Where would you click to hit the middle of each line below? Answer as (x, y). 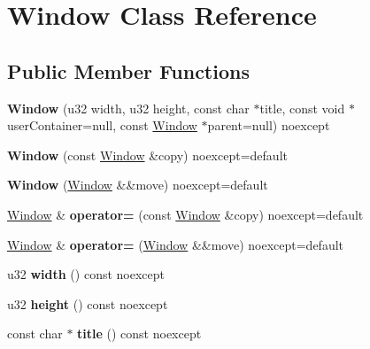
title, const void (302, 108)
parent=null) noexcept (269, 125)
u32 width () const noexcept (86, 274)
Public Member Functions (128, 70)
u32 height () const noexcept (88, 303)
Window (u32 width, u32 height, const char (128, 108)
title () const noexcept (139, 333)
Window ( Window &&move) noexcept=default (138, 185)
